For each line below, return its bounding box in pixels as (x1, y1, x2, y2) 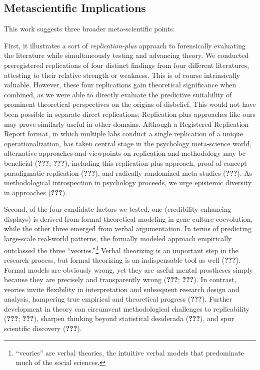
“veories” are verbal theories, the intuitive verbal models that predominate (15, 347, 244, 358)
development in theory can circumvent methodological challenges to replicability (4, 303, 249, 314)
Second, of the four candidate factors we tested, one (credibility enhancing (4, 204, 231, 214)
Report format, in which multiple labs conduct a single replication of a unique (4, 128, 243, 139)
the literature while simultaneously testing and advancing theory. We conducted (4, 50, 249, 60)
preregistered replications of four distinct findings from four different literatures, (4, 59, 249, 70)
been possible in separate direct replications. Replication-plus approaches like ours (4, 108, 255, 119)
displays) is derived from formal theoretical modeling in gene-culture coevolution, (4, 213, 253, 224)
